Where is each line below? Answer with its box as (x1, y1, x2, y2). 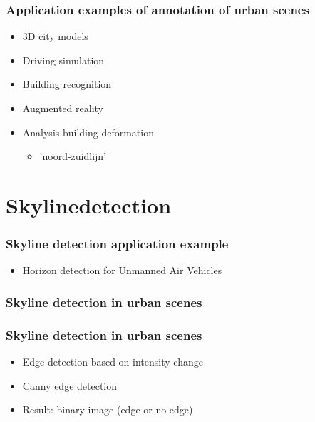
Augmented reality (22, 101, 104, 115)
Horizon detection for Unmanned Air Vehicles (22, 263, 222, 278)
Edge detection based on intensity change (22, 354, 203, 369)
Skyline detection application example (6, 235, 229, 253)
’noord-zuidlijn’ (39, 149, 107, 164)
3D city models (22, 29, 88, 44)
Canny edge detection (22, 378, 118, 393)
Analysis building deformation (22, 124, 154, 139)
